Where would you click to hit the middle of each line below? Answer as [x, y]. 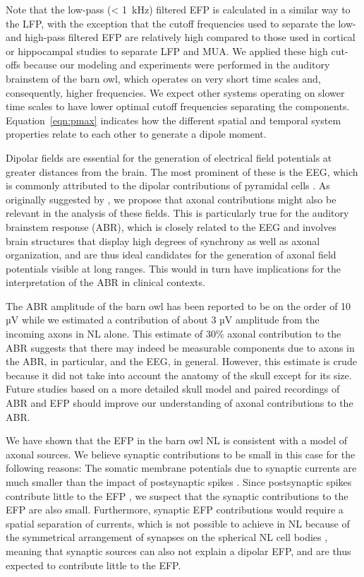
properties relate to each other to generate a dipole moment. [136, 134]
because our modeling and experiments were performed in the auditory [177, 65]
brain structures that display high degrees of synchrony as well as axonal [163, 240]
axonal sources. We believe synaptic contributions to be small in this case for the [181, 454]
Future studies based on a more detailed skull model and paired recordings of [173, 389]
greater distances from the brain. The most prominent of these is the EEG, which [182, 171]
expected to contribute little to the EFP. [93, 565]
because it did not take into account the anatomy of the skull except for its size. [179, 375]
